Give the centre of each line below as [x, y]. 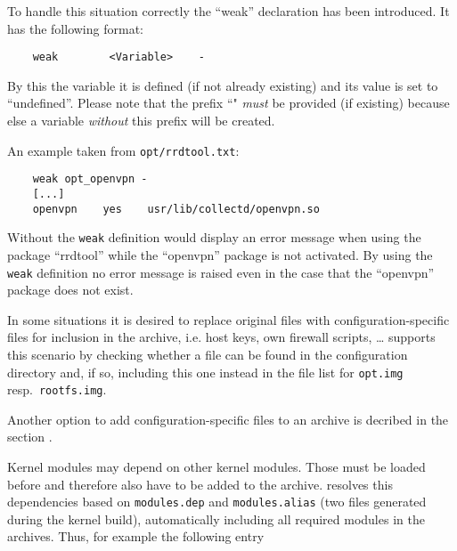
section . [30, 437]
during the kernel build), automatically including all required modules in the [216, 519]
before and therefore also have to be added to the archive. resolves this [200, 484]
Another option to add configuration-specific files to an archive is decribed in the [228, 419]
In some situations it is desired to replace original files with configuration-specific [228, 319]
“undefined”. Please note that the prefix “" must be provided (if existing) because [228, 103]
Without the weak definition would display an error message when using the [214, 237]
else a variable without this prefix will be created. [141, 121]
